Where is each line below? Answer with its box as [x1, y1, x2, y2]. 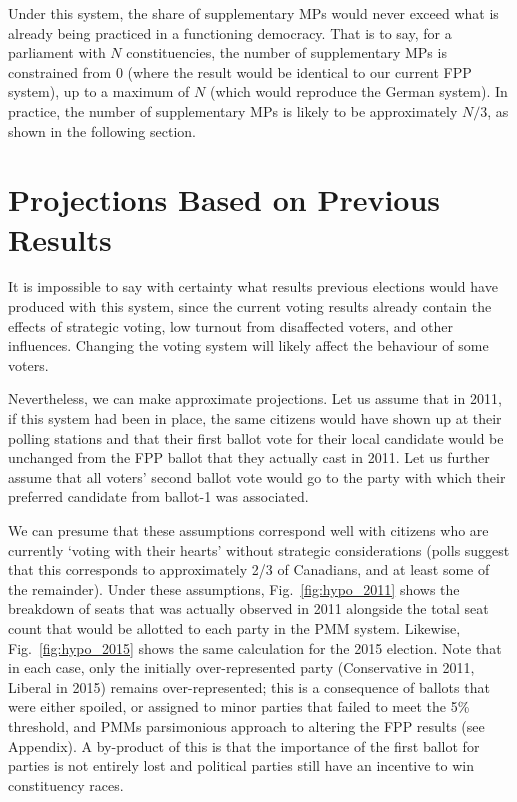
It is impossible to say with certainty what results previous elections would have [8, 276, 498, 297]
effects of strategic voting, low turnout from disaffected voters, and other [8, 315, 453, 336]
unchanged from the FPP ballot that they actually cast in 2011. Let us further [8, 447, 490, 468]
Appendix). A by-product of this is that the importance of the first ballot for [8, 735, 480, 756]
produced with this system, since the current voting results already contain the [8, 296, 492, 317]
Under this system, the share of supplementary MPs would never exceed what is [8, 3, 499, 23]
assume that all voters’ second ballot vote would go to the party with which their [8, 466, 506, 487]
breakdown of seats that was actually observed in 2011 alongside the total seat [8, 598, 489, 619]
